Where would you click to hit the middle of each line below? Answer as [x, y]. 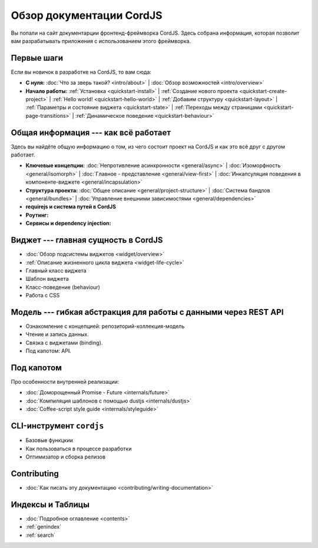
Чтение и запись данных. [57, 334]
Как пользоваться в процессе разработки [79, 449]
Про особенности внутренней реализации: [65, 382]
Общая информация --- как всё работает [91, 132]
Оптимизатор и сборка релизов [66, 457]
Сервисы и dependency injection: [68, 223]
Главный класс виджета [56, 270]
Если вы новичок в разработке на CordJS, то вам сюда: [81, 72]
